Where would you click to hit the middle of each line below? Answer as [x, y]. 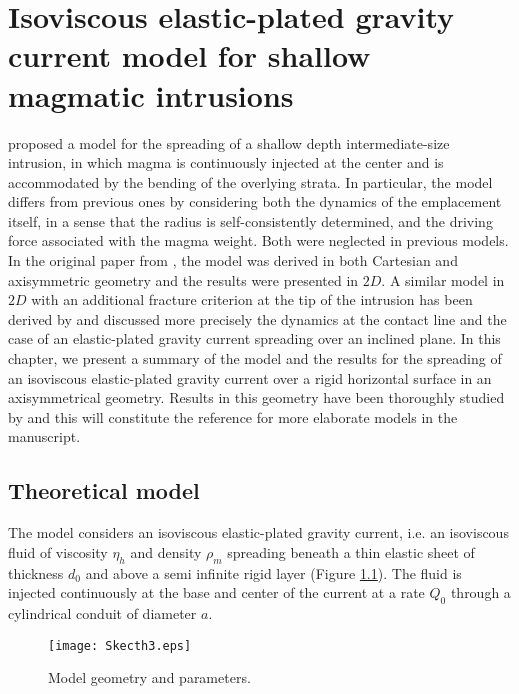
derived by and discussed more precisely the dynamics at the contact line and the [257, 318]
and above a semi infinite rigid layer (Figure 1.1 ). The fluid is [273, 572]
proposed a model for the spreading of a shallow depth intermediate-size [229, 142]
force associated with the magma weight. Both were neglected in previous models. [258, 240]
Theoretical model [104, 490]
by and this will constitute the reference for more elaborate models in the [233, 416]
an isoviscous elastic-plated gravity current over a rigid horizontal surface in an [250, 377]
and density [166, 551]
